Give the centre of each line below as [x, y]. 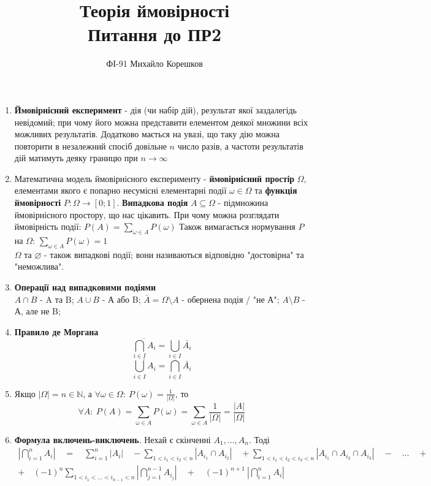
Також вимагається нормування [237, 226]
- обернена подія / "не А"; [231, 299]
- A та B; [57, 299]
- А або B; [121, 299]
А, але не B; [37, 311]
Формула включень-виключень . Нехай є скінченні [113, 439]
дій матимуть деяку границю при [76, 158]
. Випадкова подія [152, 203]
